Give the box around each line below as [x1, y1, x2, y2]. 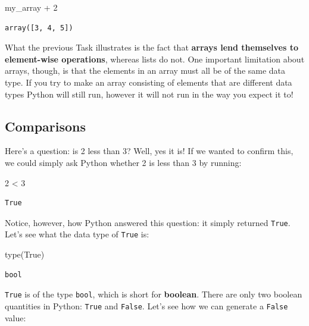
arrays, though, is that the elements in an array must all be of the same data [5, 64, 286, 77]
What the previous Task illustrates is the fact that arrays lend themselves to [5, 41, 298, 54]
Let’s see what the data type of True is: [5, 228, 149, 240]
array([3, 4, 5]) [5, 23, 73, 32]
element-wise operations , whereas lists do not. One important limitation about [5, 52, 305, 65]
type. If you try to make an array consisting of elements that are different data [5, 76, 292, 88]
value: [5, 311, 26, 324]
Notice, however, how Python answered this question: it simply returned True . [5, 216, 291, 228]
